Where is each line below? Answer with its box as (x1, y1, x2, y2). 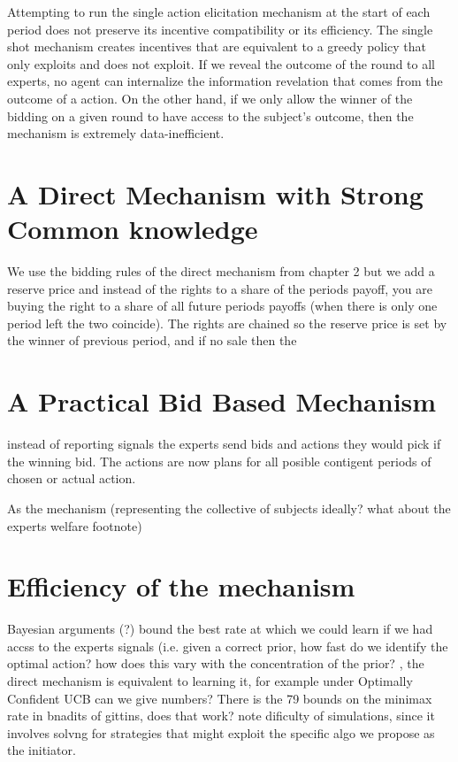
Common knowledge (7, 211, 258, 247)
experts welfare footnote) (7, 516, 142, 535)
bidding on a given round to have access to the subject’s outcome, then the (7, 106, 414, 125)
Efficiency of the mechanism (7, 568, 355, 604)
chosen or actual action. (7, 469, 136, 488)
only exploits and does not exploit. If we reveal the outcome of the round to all (7, 54, 436, 73)
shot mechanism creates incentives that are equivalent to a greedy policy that (7, 37, 427, 56)
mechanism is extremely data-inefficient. (7, 124, 225, 142)
